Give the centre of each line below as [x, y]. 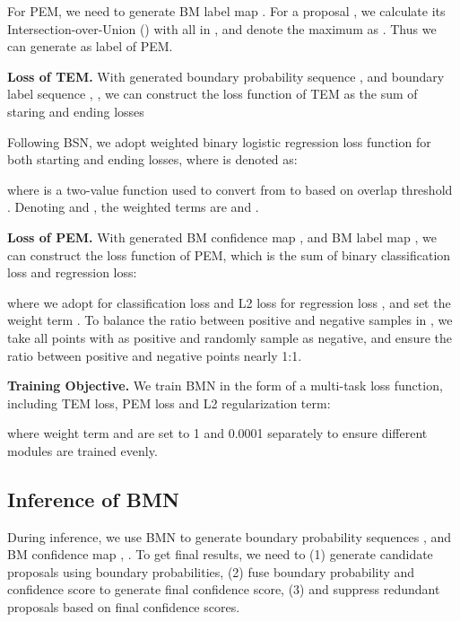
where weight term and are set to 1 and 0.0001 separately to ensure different [217, 433]
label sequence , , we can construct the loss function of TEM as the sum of [213, 94]
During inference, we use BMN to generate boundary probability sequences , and [230, 536]
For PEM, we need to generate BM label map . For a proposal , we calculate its [226, 11]
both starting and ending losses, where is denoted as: [152, 159]
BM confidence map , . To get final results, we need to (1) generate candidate [220, 554]
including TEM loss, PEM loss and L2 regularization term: [169, 403]
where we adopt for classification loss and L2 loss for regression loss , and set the [229, 302]
